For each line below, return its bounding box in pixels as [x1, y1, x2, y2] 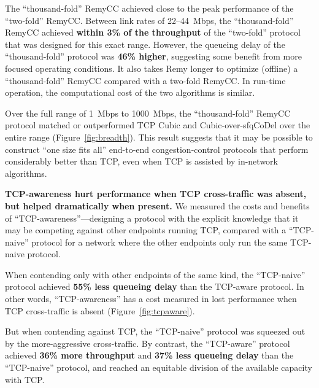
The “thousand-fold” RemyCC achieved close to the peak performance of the [5, 2, 294, 14]
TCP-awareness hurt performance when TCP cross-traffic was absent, [5, 187, 307, 200]
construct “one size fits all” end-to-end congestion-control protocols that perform [5, 142, 309, 155]
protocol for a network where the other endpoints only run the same [31, 235, 288, 248]
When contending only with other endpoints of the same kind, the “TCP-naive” [5, 268, 306, 281]
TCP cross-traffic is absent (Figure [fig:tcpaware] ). [5, 304, 195, 317]
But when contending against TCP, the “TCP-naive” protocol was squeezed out [5, 325, 306, 338]
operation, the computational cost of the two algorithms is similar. [5, 86, 255, 99]
